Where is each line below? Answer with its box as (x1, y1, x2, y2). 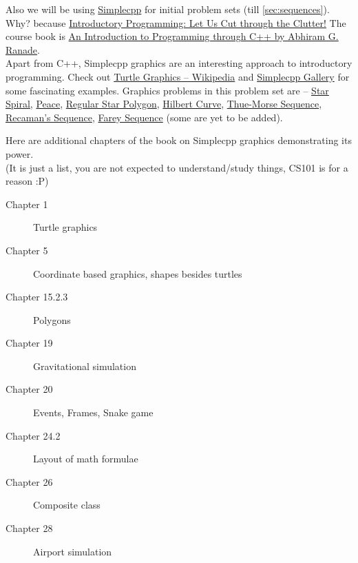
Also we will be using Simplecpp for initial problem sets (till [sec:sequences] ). (6, 2, 330, 16)
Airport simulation (33, 544, 112, 558)
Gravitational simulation (33, 358, 136, 373)
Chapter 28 (6, 521, 53, 535)
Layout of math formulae (33, 451, 138, 466)
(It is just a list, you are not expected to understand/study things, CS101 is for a (6, 160, 348, 174)
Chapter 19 (6, 336, 53, 350)
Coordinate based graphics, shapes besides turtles (33, 266, 242, 280)
